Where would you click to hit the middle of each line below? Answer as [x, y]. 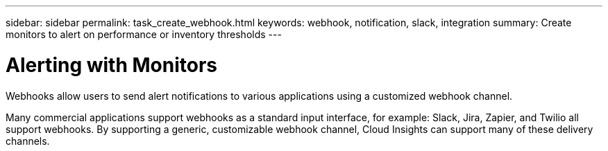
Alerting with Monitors [112, 65]
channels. [28, 141]
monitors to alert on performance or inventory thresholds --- [144, 34]
